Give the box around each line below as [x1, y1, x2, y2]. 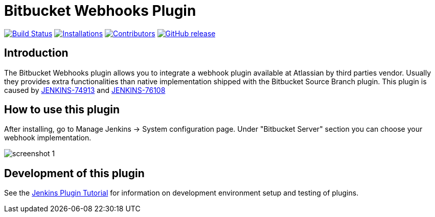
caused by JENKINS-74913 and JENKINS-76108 [4, 85, 166, 94]
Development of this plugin [4, 166, 145, 180]
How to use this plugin [4, 103, 120, 116]
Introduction [4, 46, 68, 60]
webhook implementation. [4, 133, 91, 142]
